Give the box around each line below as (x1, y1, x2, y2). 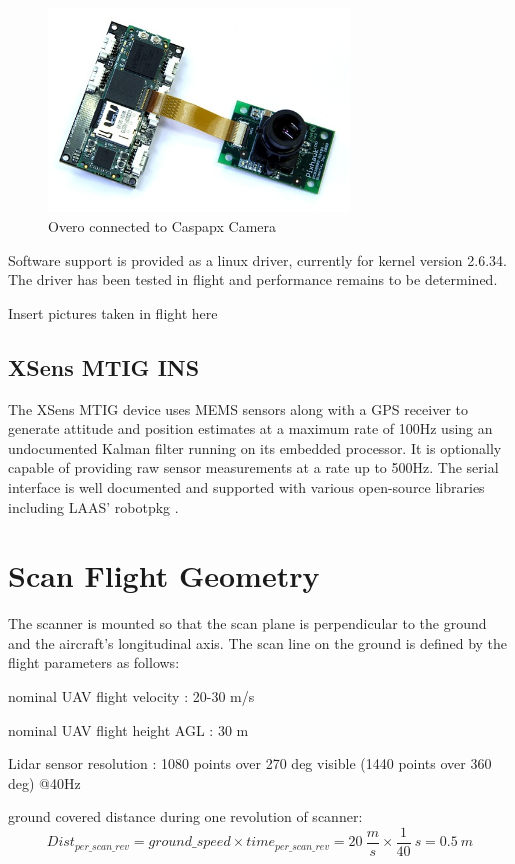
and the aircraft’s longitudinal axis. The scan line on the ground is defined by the (8, 632, 508, 653)
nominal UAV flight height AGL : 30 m (8, 719, 249, 740)
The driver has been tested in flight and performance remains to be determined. (8, 269, 498, 290)
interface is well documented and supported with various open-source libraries (8, 476, 485, 497)
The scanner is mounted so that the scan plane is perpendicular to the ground (8, 613, 487, 634)
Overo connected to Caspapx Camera (48, 215, 277, 236)
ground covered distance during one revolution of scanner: (8, 806, 363, 827)
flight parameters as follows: (8, 652, 180, 673)
